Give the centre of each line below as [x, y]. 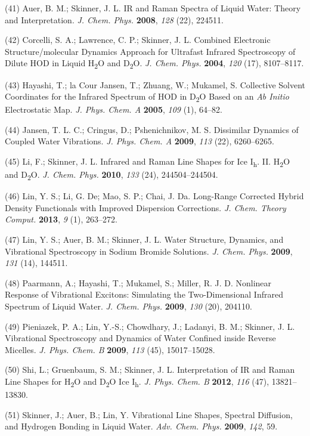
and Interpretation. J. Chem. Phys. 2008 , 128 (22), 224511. [114, 19]
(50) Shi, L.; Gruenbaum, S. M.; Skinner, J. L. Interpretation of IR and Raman [150, 369]
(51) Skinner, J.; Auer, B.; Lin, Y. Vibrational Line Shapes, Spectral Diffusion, [149, 414]
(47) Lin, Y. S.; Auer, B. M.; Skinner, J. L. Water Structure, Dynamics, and [144, 239]
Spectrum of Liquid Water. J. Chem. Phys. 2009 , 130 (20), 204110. [128, 306]
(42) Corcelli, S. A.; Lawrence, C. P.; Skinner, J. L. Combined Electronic [138, 40]
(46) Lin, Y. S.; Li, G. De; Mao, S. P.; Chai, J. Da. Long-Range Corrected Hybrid [154, 196]
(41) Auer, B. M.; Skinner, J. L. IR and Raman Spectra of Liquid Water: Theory [153, 8]
